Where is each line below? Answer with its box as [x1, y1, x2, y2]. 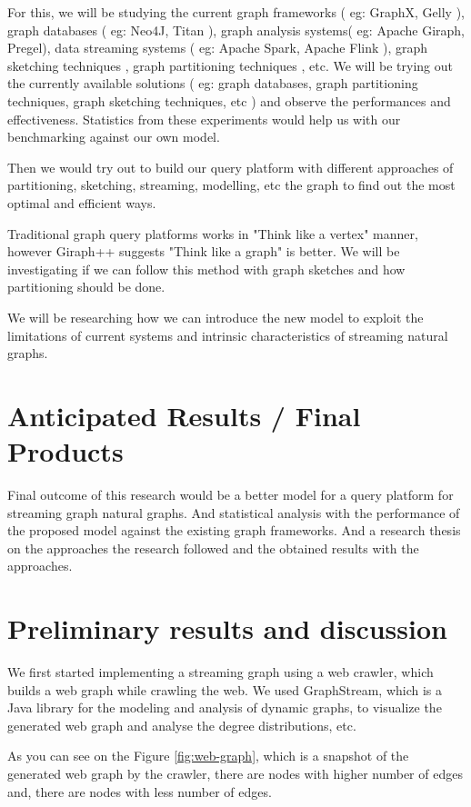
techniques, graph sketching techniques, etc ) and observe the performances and [7, 91, 451, 110]
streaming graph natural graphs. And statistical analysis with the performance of [7, 503, 460, 522]
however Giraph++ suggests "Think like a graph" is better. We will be [7, 242, 400, 261]
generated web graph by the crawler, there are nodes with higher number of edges [7, 764, 463, 783]
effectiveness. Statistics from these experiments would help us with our [7, 109, 401, 128]
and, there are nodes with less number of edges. [7, 782, 272, 801]
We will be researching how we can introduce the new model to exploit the [7, 307, 424, 326]
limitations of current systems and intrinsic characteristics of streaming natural [7, 325, 448, 344]
